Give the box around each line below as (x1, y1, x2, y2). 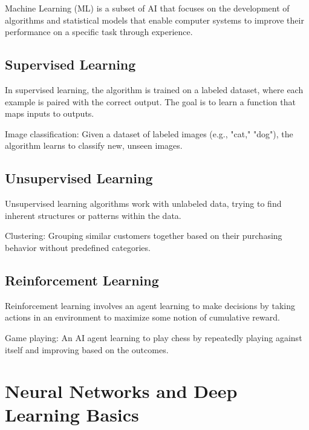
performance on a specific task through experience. (5, 25, 193, 38)
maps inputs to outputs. (5, 107, 94, 120)
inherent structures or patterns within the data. (5, 209, 181, 221)
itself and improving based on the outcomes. (5, 343, 169, 356)
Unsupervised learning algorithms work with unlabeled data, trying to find (5, 197, 282, 210)
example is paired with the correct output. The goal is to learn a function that (5, 95, 296, 108)
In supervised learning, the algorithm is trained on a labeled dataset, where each (5, 83, 304, 96)
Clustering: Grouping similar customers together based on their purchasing (5, 229, 282, 242)
